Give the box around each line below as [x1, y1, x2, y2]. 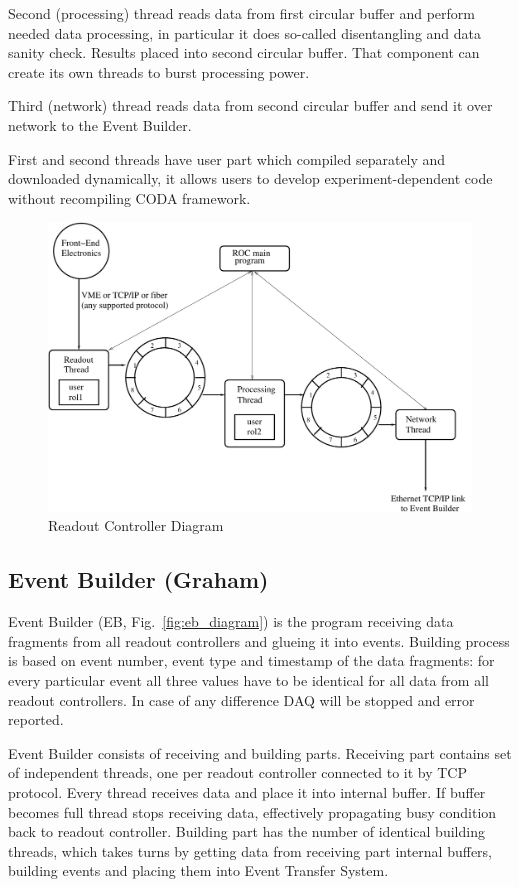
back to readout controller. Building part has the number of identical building [8, 821, 485, 842]
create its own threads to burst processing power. [8, 61, 310, 82]
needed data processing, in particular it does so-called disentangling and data [8, 22, 482, 43]
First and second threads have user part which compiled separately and [8, 148, 446, 169]
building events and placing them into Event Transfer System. [8, 860, 389, 881]
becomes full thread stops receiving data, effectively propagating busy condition [8, 801, 497, 822]
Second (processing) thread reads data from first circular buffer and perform [8, 3, 476, 23]
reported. [8, 709, 64, 730]
